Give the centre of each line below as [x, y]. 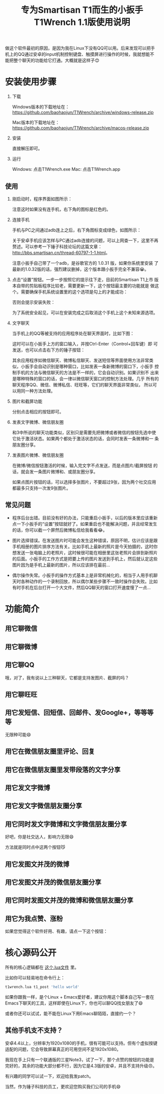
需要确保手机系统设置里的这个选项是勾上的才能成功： [74, 292]
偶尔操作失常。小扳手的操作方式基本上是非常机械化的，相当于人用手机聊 [85, 575]
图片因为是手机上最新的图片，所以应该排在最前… [61, 565]
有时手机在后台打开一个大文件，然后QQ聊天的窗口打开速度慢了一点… [82, 587]
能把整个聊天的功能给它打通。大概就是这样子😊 [52, 60]
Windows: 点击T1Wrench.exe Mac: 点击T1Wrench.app [66, 169]
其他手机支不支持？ [34, 1030]
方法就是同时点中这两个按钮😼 [35, 847]
